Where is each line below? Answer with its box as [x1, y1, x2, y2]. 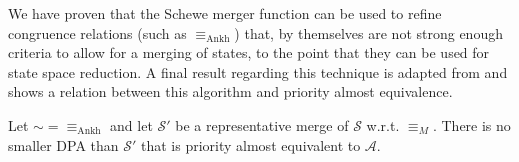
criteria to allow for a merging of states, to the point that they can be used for [8, 42, 490, 63]
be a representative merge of [175, 114, 349, 135]
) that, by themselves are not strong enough [234, 22, 503, 43]
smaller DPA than [8, 134, 119, 155]
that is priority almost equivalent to [141, 134, 361, 155]
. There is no [432, 114, 511, 135]
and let [110, 114, 153, 135]
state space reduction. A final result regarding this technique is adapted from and [8, 61, 508, 82]
